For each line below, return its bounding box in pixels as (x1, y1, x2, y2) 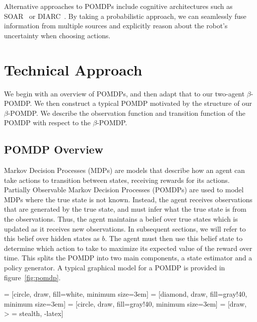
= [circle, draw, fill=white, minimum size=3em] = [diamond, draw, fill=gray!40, (4, 289, 247, 299)
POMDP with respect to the (4, 117, 91, 128)
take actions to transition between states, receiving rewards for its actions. (4, 174, 230, 185)
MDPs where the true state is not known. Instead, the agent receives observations (4, 194, 253, 204)
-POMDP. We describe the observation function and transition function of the (7, 107, 246, 118)
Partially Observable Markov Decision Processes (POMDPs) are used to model (4, 184, 244, 195)
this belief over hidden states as (4, 233, 100, 243)
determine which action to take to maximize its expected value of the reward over (4, 242, 253, 253)
